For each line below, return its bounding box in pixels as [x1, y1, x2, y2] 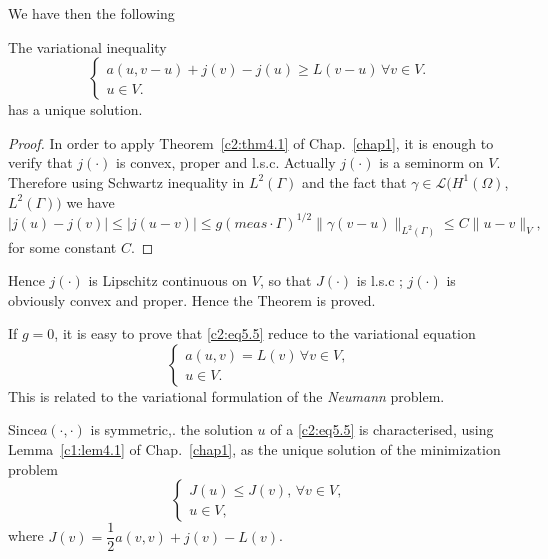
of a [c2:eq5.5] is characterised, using [270, 419, 494, 440]
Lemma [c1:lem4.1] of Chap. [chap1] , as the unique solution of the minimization [8, 439, 501, 460]
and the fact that [301, 171, 407, 192]
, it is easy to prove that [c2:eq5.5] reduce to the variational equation [54, 323, 476, 344]
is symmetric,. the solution [90, 419, 253, 440]
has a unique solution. [8, 99, 143, 120]
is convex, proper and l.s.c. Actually [116, 152, 336, 173]
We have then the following [8, 3, 175, 23]
